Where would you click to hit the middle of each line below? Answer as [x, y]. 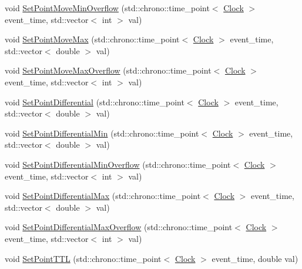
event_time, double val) [255, 258]
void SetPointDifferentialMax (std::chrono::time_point [103, 196]
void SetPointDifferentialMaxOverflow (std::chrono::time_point [119, 227]
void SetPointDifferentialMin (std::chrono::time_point [102, 133]
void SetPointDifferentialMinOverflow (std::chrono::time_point [118, 164]
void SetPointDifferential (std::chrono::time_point [95, 102]
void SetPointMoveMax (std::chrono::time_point [92, 39]
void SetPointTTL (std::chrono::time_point [83, 258]
